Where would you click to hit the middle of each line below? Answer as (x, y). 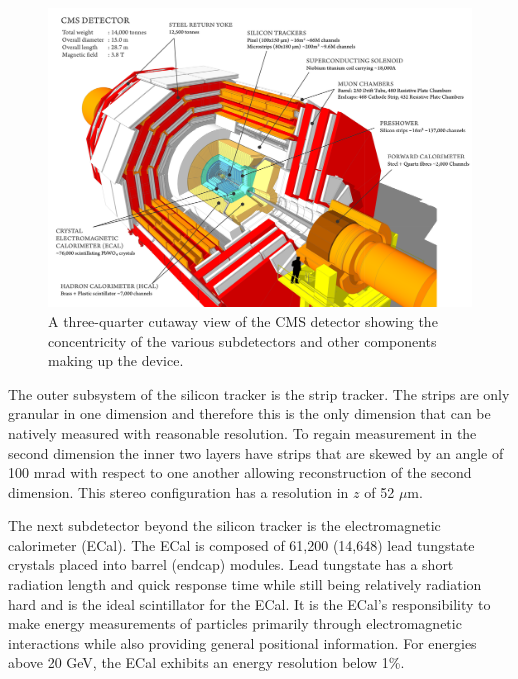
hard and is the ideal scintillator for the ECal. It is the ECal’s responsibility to (249, 603)
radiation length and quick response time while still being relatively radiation (245, 584)
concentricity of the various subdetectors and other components (242, 340)
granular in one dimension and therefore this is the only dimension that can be (249, 413)
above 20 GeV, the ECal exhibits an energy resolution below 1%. (206, 662)
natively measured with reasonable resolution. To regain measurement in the (242, 432)
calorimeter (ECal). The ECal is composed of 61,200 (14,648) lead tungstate (241, 544)
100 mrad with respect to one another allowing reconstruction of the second (240, 472)
